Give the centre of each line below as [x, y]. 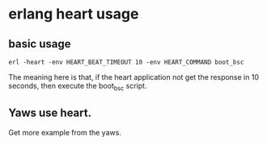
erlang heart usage [74, 14]
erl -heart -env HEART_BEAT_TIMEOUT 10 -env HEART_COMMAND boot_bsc [126, 62]
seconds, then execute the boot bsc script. [78, 87]
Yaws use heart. [50, 113]
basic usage [40, 44]
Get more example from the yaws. [65, 132]
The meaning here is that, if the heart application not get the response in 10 [133, 77]
